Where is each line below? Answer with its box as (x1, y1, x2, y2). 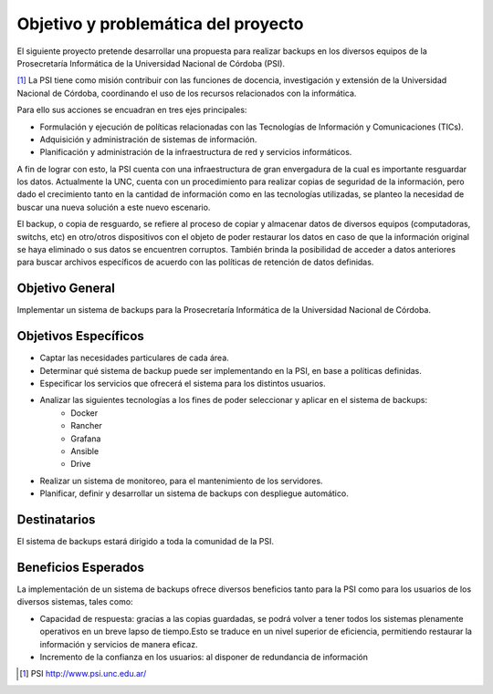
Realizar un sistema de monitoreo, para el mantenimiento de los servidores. (39, 475, 323, 486)
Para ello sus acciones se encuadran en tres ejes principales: (16, 105, 247, 116)
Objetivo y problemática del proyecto (16, 14, 304, 34)
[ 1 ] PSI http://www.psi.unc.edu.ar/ (19, 668, 147, 679)
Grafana (70, 433, 101, 444)
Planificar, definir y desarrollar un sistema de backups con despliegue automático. (39, 488, 349, 499)
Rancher (70, 420, 102, 431)
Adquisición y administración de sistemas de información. (39, 133, 257, 145)
